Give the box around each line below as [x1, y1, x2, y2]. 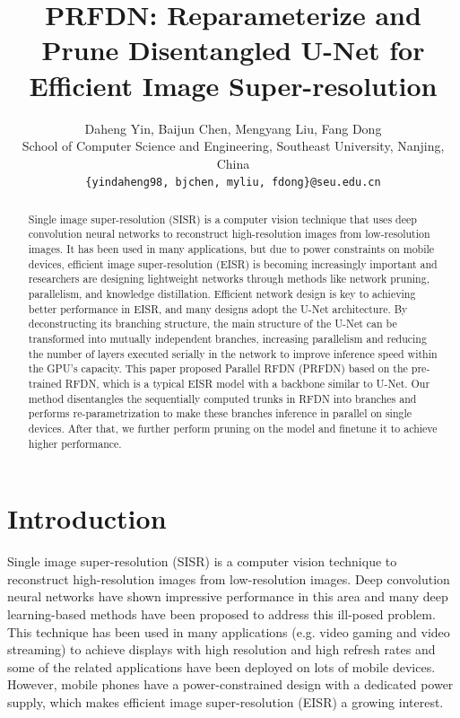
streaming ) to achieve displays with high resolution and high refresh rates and [7, 640, 436, 659]
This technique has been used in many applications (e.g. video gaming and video [7, 622, 450, 641]
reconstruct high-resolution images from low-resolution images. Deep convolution [7, 569, 450, 588]
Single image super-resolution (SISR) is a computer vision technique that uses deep [28, 211, 417, 226]
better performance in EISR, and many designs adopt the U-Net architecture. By [28, 301, 408, 316]
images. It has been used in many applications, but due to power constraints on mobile [28, 241, 435, 257]
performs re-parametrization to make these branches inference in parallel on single [28, 406, 412, 421]
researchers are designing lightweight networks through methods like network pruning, [28, 271, 430, 286]
